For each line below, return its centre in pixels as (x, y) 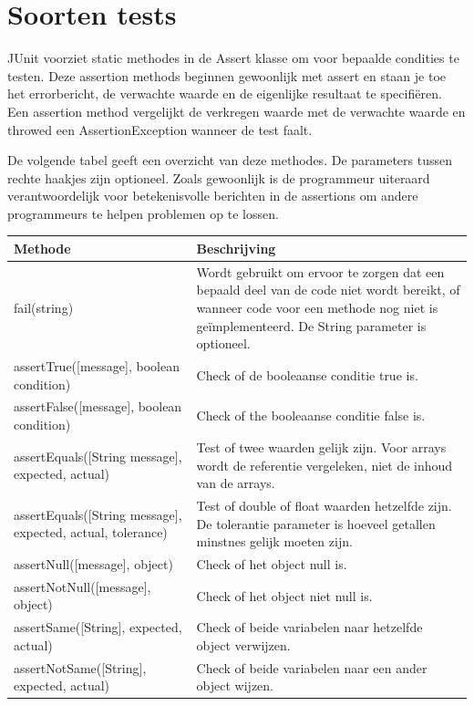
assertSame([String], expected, (98, 627)
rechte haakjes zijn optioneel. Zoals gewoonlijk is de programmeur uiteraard (219, 177)
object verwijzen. (243, 644)
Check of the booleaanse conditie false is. (311, 415)
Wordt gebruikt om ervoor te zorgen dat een (320, 271)
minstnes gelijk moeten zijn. (274, 541)
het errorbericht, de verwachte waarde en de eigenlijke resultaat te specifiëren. (225, 93)
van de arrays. (236, 483)
